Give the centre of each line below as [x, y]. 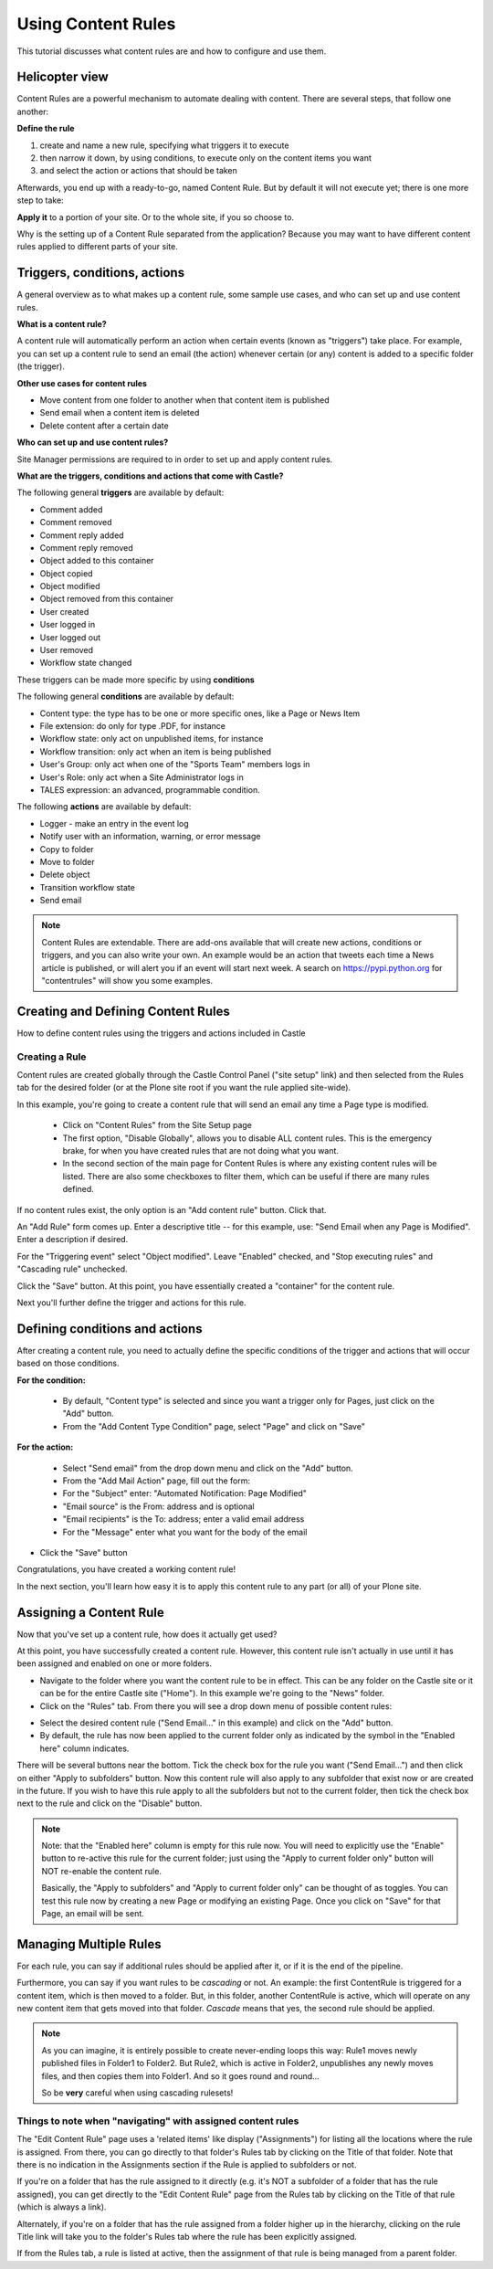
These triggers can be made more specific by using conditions [136, 680]
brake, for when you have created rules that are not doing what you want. [201, 1151]
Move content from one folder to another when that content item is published [185, 400]
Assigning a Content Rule [90, 1612]
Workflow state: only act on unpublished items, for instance [152, 739]
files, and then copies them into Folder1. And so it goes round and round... [180, 2076]
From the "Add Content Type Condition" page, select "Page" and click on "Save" [214, 1426]
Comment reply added [82, 535]
